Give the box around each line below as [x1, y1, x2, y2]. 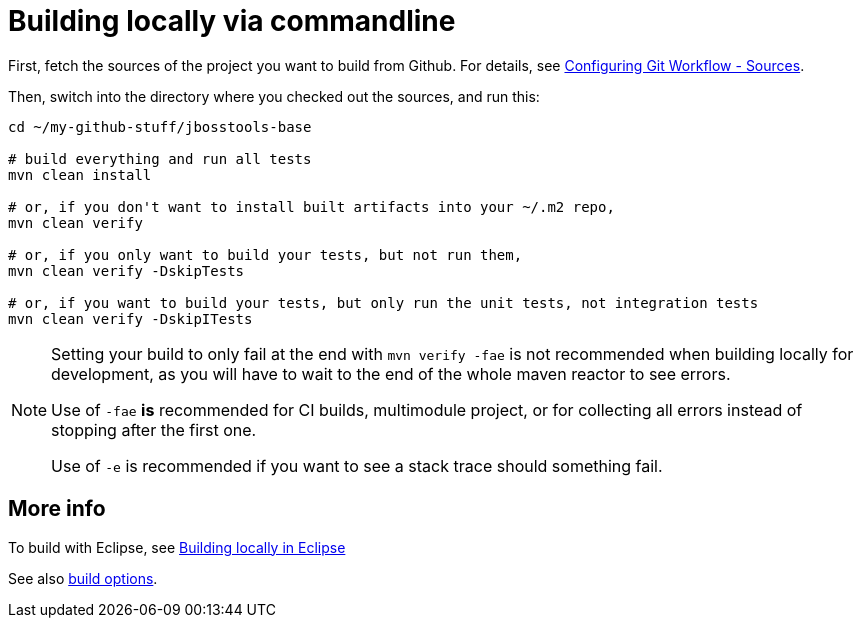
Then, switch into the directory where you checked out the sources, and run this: [8, 87, 540, 105]
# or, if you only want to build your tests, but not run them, [8, 246, 523, 263]
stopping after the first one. [51, 419, 257, 440]
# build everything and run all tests [8, 150, 312, 167]
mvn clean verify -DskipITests [8, 310, 253, 327]
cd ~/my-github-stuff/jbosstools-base [8, 118, 312, 135]
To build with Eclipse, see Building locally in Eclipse [8, 538, 346, 556]
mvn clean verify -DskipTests [8, 262, 245, 279]
